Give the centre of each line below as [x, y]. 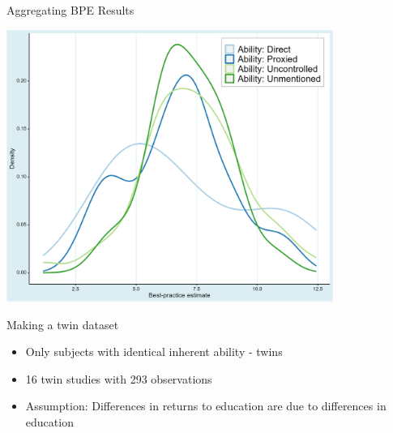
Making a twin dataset [63, 324]
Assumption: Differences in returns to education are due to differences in [206, 406]
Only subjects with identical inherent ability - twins [154, 352]
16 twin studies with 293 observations [119, 378]
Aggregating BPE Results [70, 10]
